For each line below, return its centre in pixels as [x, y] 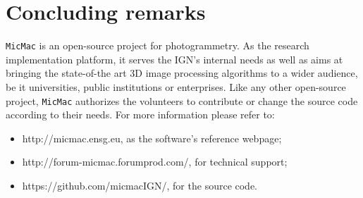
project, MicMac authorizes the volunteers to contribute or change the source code [182, 100]
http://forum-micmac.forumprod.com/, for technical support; [155, 162]
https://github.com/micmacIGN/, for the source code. [140, 185]
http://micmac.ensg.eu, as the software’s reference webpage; [152, 138]
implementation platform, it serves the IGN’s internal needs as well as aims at [174, 59]
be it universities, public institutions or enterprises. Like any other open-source [176, 86]
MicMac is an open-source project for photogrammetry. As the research [158, 45]
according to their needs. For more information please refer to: [140, 115]
